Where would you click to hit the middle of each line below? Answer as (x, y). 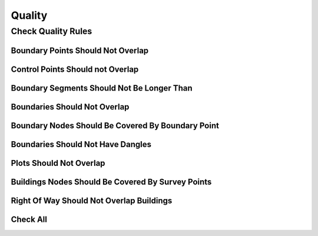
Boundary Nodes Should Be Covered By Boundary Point (115, 126)
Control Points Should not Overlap (75, 69)
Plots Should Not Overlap (58, 163)
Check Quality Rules (52, 31)
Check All (29, 219)
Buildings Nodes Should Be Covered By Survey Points (111, 182)
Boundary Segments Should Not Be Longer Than (102, 88)
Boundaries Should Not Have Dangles (81, 144)
